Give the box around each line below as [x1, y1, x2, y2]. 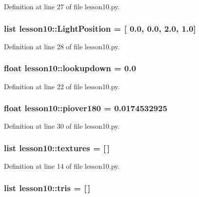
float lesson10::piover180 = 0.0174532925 [4, 102, 167, 114]
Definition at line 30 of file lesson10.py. [4, 121, 120, 131]
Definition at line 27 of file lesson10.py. [4, 1, 120, 11]
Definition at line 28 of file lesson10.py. [4, 41, 120, 51]
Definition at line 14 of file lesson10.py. [4, 161, 120, 171]
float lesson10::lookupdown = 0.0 [4, 62, 136, 74]
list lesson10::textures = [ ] [4, 141, 110, 154]
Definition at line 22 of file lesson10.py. [4, 81, 120, 91]
